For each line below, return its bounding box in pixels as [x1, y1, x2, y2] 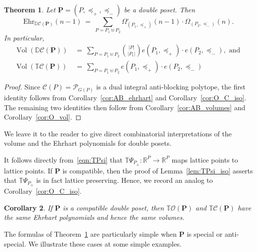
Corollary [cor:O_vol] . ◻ [4, 112, 82, 122]
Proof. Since [4, 82, 41, 92]
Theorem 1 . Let [4, 4, 56, 14]
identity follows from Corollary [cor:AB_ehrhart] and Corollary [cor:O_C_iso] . [4, 92, 247, 102]
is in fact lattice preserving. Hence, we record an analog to [36, 175, 213, 185]
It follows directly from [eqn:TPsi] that [4, 154, 123, 165]
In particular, [4, 32, 44, 42]
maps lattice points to [171, 154, 238, 165]
